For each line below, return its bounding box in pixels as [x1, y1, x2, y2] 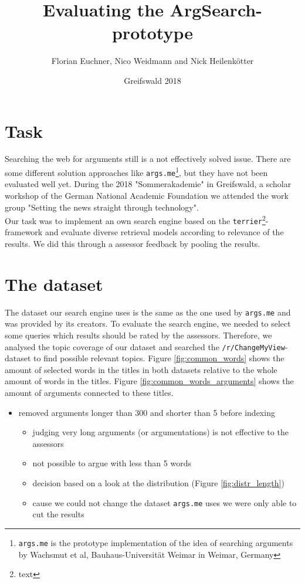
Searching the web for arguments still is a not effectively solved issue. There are [5, 152, 291, 165]
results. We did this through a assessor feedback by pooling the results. [5, 238, 260, 250]
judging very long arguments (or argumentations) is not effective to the [32, 426, 289, 438]
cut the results [32, 508, 84, 520]
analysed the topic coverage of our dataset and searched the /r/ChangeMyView [5, 340, 285, 352]
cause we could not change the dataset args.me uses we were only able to [32, 496, 297, 509]
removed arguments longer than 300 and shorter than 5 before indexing [18, 406, 275, 418]
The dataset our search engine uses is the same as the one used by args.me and [5, 306, 291, 318]
